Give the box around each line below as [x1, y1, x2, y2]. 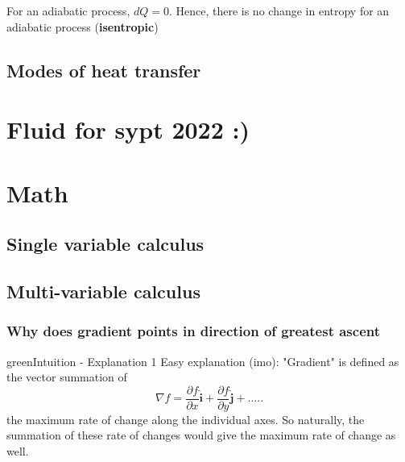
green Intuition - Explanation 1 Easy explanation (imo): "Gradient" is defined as [6, 352, 399, 369]
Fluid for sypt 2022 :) [6, 113, 250, 146]
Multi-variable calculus [6, 278, 200, 303]
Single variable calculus [6, 231, 205, 256]
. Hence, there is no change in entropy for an [168, 2, 390, 19]
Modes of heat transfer [6, 57, 201, 82]
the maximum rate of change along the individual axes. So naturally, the [6, 410, 365, 427]
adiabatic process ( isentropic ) [6, 18, 159, 35]
